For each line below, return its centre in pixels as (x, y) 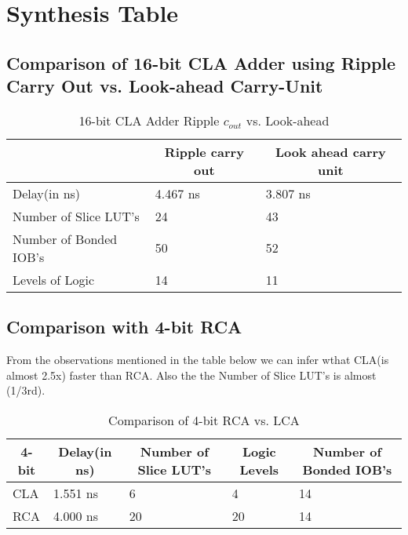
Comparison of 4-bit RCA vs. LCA (204, 420)
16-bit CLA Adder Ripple (149, 120)
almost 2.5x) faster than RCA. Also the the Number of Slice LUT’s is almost (191, 375)
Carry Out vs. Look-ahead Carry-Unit (165, 86)
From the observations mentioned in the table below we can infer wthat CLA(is (198, 360)
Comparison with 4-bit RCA (124, 327)
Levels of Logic (54, 279)
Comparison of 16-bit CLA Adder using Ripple (201, 62)
